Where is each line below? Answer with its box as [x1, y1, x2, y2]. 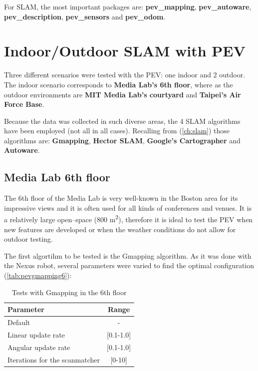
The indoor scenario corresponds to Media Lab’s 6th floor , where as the [4, 79, 233, 89]
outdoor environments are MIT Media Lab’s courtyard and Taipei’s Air [4, 89, 241, 99]
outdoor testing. [4, 234, 53, 244]
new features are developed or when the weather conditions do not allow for [4, 224, 236, 234]
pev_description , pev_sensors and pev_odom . [4, 11, 166, 21]
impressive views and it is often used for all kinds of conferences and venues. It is [4, 202, 252, 213]
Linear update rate [7, 329, 65, 340]
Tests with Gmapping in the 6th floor [11, 287, 127, 297]
